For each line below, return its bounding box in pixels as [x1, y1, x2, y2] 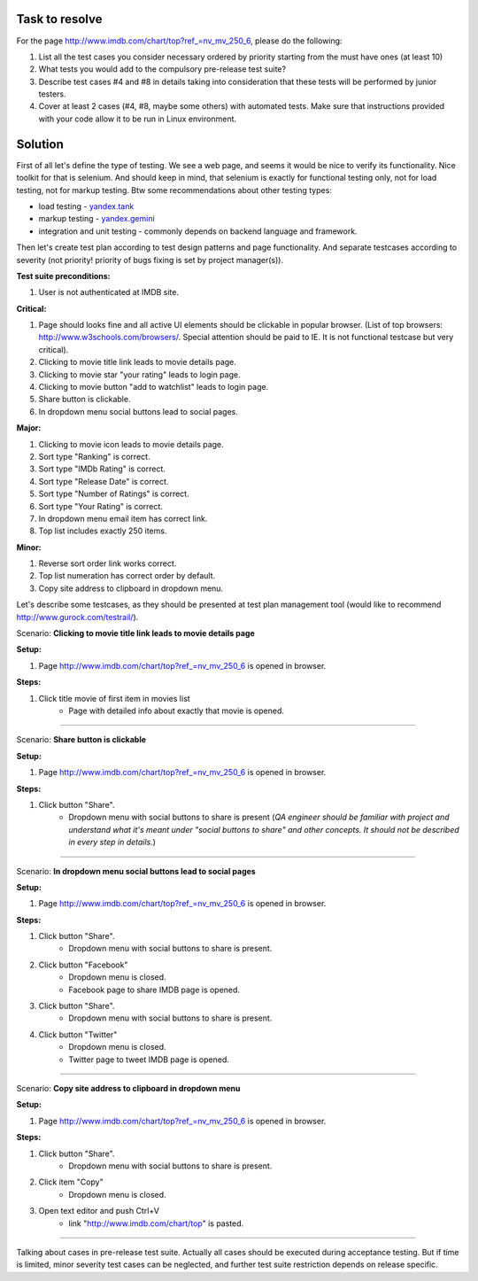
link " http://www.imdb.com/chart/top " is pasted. [68, 1218, 244, 1229]
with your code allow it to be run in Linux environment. [38, 113, 237, 124]
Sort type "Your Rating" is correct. [38, 501, 164, 511]
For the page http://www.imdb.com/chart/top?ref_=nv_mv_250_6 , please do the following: [16, 35, 343, 46]
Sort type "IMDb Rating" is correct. [38, 463, 166, 474]
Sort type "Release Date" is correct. [38, 476, 169, 486]
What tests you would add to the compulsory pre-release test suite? [38, 64, 287, 74]
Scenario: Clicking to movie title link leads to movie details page [16, 628, 256, 639]
